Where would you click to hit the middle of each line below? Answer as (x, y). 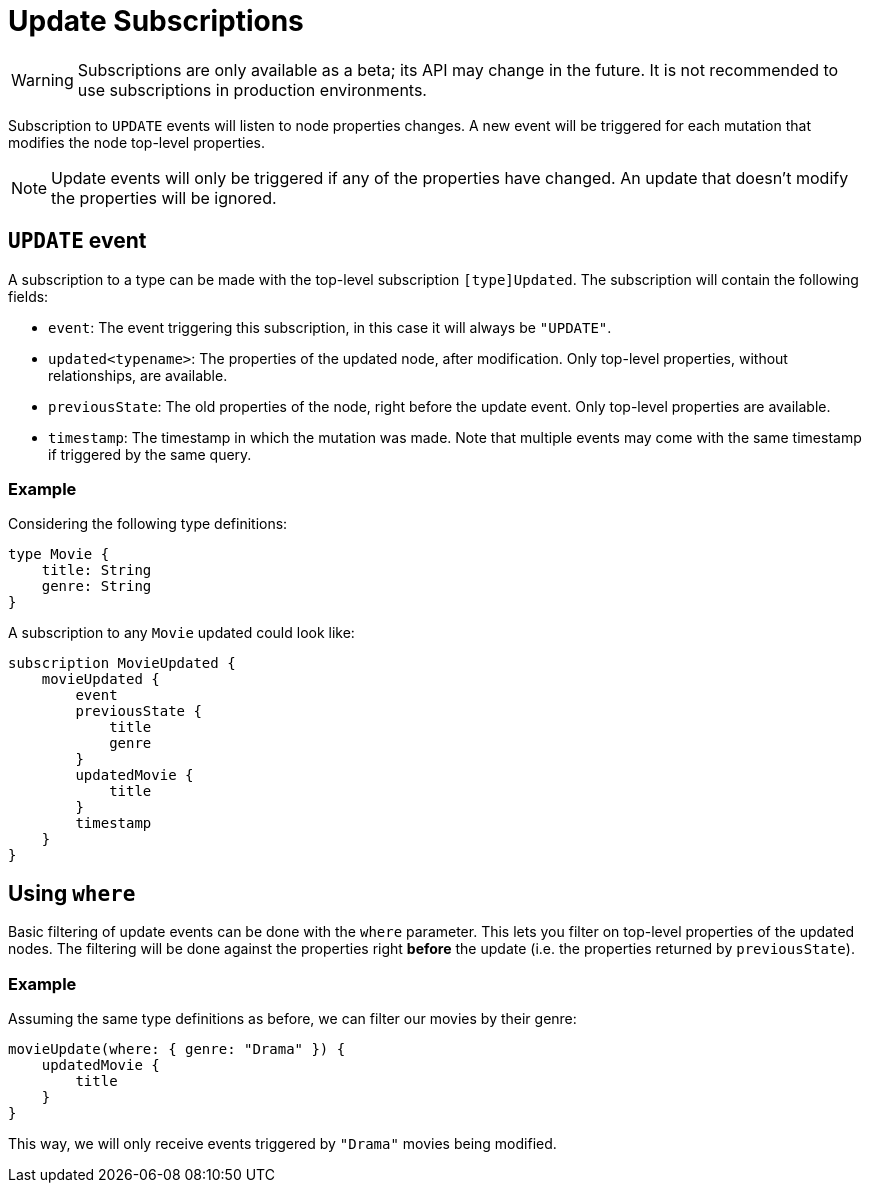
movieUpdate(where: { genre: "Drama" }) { (177, 1048)
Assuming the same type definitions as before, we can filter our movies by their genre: (292, 1018)
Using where (72, 893)
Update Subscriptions (156, 21)
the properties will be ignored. (164, 197)
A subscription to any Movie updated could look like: (181, 633)
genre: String (96, 586)
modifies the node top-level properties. (136, 142)
